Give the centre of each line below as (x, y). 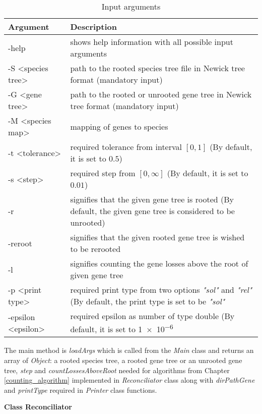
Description (93, 27)
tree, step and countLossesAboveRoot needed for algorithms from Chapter (117, 370)
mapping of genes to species (119, 126)
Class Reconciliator (38, 407)
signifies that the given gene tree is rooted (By (152, 199)
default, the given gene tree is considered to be (152, 211)
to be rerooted (95, 249)
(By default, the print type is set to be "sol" (148, 301)
